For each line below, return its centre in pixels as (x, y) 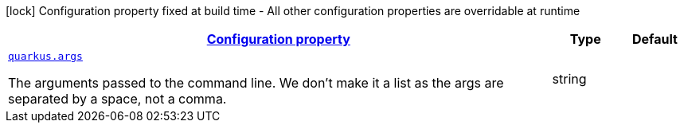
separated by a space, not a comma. (117, 99)
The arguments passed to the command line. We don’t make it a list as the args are (256, 83)
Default (655, 39)
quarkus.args (45, 56)
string (569, 78)
